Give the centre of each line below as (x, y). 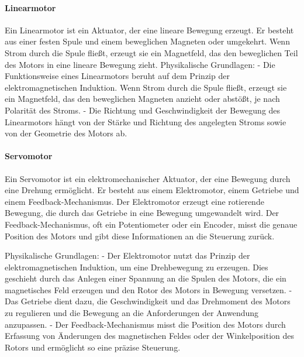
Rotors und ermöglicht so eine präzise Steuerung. (93, 347)
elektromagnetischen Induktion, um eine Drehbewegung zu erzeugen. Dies (137, 267)
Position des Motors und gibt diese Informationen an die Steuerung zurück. (140, 236)
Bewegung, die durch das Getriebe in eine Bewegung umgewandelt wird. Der (142, 213)
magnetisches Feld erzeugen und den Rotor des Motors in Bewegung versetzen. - (148, 289)
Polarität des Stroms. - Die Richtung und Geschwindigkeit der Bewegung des (143, 110)
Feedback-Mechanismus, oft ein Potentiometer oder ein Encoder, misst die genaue (151, 224)
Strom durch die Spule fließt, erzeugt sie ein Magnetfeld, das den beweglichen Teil (151, 52)
